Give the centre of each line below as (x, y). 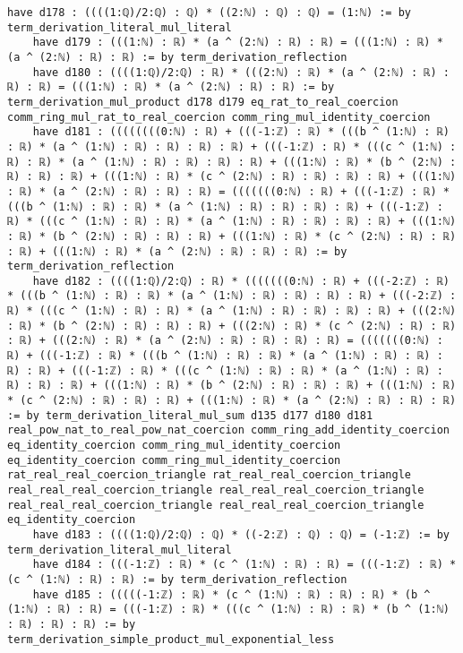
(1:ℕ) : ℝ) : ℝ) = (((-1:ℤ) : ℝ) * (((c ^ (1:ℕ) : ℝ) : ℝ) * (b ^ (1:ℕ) (228, 610)
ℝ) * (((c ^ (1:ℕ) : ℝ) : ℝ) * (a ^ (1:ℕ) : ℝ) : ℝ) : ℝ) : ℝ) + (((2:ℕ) (232, 311)
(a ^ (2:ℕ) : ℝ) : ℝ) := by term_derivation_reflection (177, 57)
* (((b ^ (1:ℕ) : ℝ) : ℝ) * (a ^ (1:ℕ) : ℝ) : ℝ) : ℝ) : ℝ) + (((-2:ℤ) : (232, 296)
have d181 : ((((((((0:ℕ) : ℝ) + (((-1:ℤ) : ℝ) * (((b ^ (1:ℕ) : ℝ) (241, 132)
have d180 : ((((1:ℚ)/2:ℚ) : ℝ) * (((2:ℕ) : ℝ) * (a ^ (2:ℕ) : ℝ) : (241, 72)
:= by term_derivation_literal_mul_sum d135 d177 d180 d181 (190, 415)
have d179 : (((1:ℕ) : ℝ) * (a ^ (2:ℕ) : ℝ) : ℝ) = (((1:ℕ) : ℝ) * (238, 43)
